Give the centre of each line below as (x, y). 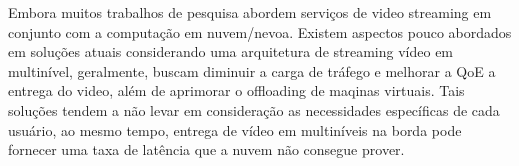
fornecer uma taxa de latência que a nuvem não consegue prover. (206, 149)
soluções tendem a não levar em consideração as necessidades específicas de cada (254, 109)
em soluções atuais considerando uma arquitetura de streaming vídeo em (231, 51)
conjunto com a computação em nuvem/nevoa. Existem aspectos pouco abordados (260, 31)
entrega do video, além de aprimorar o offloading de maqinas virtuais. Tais (236, 90)
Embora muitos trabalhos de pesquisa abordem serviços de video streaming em (250, 12)
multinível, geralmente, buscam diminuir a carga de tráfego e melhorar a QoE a (252, 70)
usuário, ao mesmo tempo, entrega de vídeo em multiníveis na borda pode (235, 129)
